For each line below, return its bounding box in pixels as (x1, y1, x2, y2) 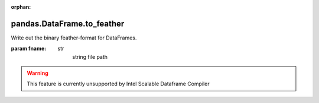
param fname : (11, 45, 47, 52)
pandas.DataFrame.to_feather (11, 18, 125, 29)
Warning (27, 69, 48, 77)
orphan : (11, 4, 31, 10)
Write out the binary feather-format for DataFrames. (11, 34, 137, 41)
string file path (72, 53, 108, 60)
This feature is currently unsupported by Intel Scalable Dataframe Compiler (27, 80, 210, 88)
